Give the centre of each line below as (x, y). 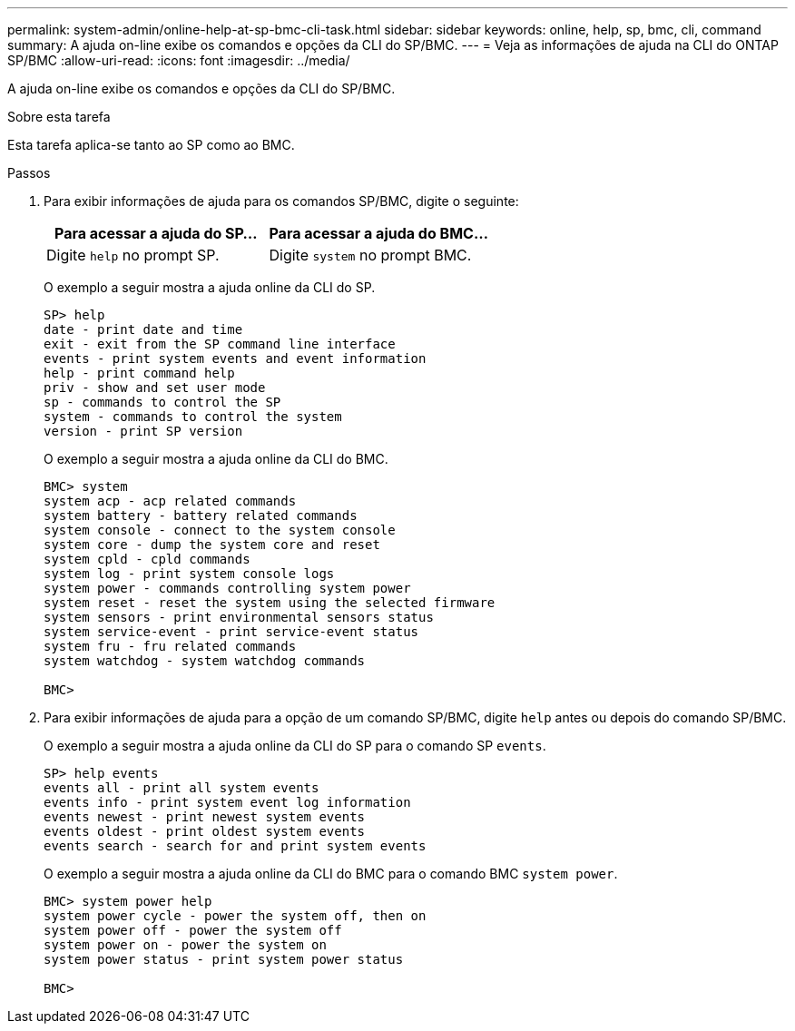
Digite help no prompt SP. (133, 255)
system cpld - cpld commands (147, 559)
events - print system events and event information (235, 358)
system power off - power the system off (193, 930)
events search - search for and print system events (235, 846)
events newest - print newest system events (205, 817)
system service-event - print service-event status (231, 632)
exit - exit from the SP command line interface (220, 344)
